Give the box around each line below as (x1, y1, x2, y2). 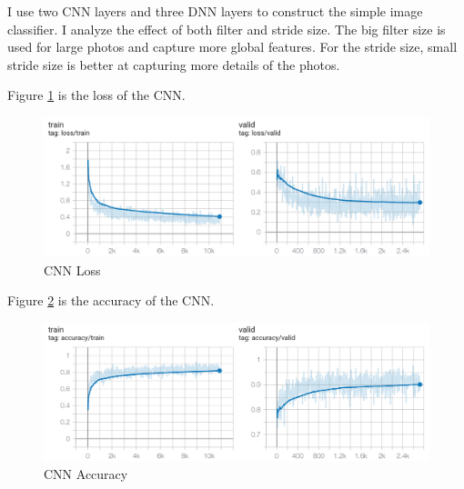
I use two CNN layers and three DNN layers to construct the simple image (7, 2, 423, 20)
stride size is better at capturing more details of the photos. (7, 55, 340, 74)
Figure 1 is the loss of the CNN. (7, 85, 186, 105)
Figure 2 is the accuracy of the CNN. (7, 291, 215, 310)
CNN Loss (44, 260, 101, 279)
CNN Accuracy (44, 464, 128, 484)
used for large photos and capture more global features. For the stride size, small (7, 37, 458, 56)
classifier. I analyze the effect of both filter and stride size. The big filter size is (7, 19, 446, 38)
